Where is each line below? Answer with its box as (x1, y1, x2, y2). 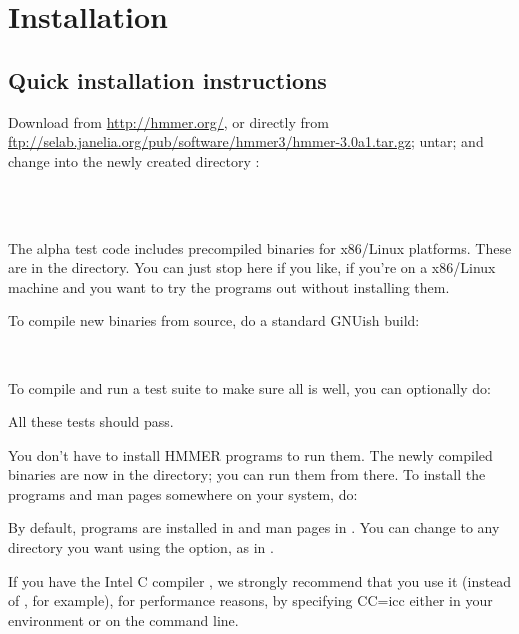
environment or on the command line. (8, 609, 239, 630)
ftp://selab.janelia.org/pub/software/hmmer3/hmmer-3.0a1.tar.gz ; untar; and (8, 131, 484, 152)
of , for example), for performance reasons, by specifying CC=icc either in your (8, 590, 493, 611)
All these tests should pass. (8, 411, 174, 432)
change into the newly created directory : (8, 150, 260, 171)
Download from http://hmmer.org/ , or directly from (8, 111, 329, 132)
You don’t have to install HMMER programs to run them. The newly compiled (8, 444, 493, 465)
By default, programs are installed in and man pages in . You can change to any (8, 517, 500, 538)
